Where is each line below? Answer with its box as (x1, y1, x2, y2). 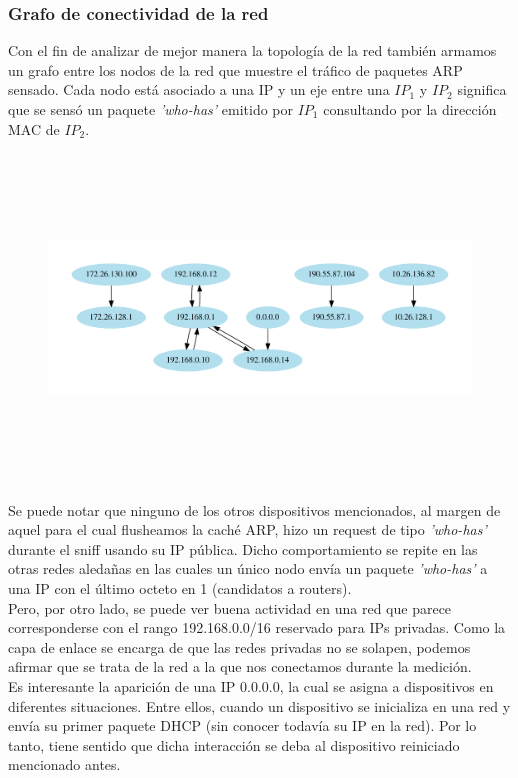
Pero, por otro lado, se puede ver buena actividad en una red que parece (8, 597, 452, 618)
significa (457, 79, 507, 100)
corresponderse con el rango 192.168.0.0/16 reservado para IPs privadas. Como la (8, 617, 506, 638)
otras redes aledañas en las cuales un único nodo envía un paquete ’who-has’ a (8, 558, 488, 579)
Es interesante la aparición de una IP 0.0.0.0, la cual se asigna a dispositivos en (8, 675, 494, 696)
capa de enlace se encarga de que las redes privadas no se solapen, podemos (8, 636, 471, 657)
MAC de (8, 118, 60, 139)
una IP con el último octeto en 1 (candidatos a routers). (8, 577, 352, 598)
